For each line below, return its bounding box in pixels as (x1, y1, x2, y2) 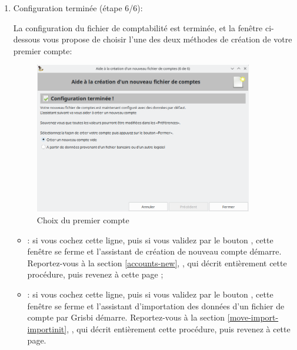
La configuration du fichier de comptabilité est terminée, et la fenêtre (13, 21, 263, 34)
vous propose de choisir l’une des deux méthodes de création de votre (42, 33, 292, 45)
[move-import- (227, 311, 279, 323)
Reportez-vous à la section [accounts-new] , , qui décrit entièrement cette (27, 256, 287, 269)
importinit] (27, 322, 67, 335)
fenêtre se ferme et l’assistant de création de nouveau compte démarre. (27, 245, 282, 257)
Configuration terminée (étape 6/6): (13, 2, 143, 14)
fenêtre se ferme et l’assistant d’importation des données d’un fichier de (27, 299, 285, 312)
